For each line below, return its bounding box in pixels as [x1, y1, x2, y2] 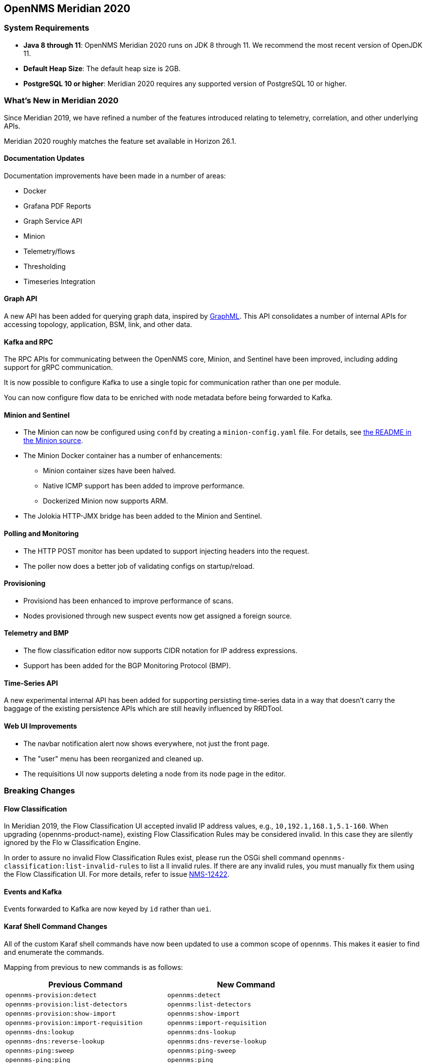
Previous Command [48, 979, 123, 989]
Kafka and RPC [4, 337, 53, 346]
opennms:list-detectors [167, 1000, 251, 1008]
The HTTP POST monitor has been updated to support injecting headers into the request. [23, 546, 309, 555]
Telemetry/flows [23, 247, 75, 255]
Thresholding [23, 262, 66, 271]
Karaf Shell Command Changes [4, 922, 108, 930]
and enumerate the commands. [4, 947, 104, 956]
